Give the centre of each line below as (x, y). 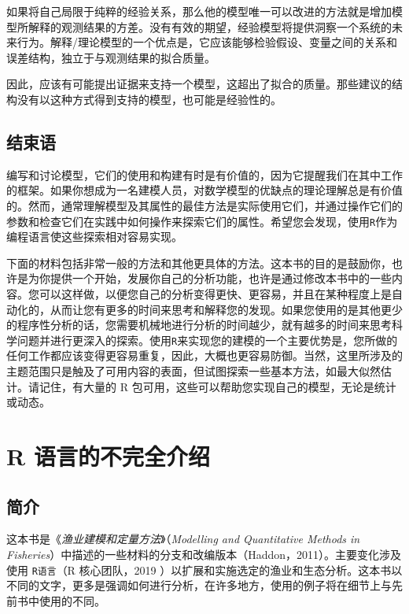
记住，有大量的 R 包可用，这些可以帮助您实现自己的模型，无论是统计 (217, 386)
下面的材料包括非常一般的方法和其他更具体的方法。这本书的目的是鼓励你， (199, 263)
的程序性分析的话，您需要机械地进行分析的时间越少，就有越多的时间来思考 (199, 325)
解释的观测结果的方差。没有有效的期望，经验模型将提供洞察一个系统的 (210, 26)
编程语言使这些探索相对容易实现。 (94, 237)
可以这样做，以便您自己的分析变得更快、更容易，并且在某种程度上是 (215, 293)
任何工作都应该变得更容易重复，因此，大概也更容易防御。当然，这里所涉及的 (204, 355)
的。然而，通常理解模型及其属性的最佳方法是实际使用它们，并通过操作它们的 (204, 205)
